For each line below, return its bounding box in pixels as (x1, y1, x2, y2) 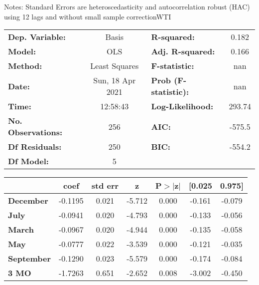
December (8, 195, 48, 207)
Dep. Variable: (8, 31, 66, 43)
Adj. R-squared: (151, 45, 215, 57)
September (8, 253, 51, 265)
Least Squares (90, 60, 139, 72)
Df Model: (8, 155, 49, 167)
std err (91, 180, 119, 192)
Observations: (8, 126, 63, 138)
